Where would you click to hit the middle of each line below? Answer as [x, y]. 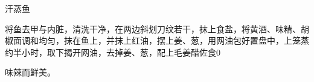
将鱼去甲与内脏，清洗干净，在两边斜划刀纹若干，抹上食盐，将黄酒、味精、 [153, 28]
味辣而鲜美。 [30, 72]
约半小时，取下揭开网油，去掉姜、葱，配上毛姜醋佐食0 [113, 52]
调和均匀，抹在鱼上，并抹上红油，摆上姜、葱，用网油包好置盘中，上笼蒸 [165, 40]
